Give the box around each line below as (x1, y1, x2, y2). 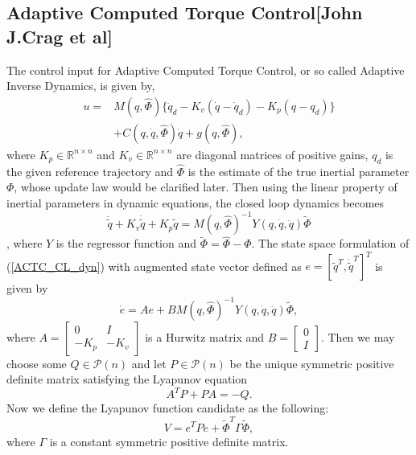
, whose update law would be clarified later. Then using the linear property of (14, 178, 397, 195)
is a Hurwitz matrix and (145, 328, 265, 345)
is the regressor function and (56, 235, 197, 252)
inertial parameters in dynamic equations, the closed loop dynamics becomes (6, 195, 385, 211)
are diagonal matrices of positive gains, (176, 146, 369, 162)
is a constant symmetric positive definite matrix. (49, 432, 289, 449)
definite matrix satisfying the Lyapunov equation (6, 371, 248, 387)
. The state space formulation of (251, 235, 410, 252)
